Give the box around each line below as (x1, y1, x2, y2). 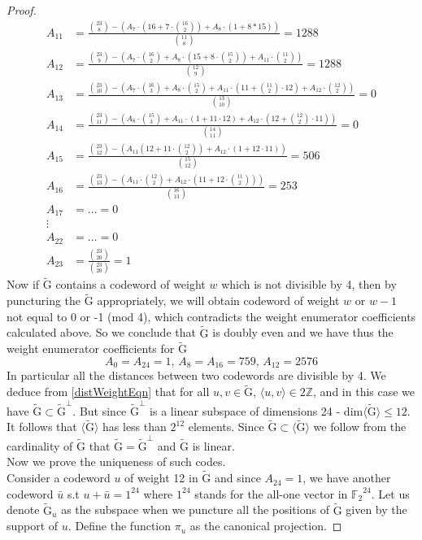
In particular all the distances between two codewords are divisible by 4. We (7, 367, 386, 384)
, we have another (302, 469, 391, 486)
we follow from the (313, 418, 407, 435)
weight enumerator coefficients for (7, 340, 175, 357)
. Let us (371, 485, 410, 502)
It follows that (7, 418, 77, 435)
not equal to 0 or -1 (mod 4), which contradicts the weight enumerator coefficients (7, 307, 416, 324)
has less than (102, 418, 167, 435)
